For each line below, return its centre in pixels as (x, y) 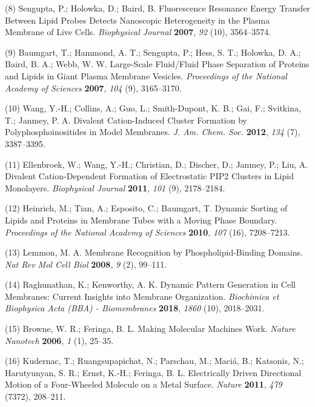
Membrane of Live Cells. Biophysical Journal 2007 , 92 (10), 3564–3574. (138, 32)
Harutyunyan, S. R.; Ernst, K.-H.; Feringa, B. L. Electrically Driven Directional (153, 372)
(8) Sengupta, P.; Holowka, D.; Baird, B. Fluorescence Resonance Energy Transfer (157, 8)
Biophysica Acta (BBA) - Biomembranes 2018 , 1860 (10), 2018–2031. (135, 308)
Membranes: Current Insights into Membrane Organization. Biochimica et (142, 296)
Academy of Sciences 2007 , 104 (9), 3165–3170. (93, 88)
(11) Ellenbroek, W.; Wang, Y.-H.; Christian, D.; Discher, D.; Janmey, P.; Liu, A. (157, 164)
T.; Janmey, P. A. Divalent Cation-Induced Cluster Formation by (126, 120)
